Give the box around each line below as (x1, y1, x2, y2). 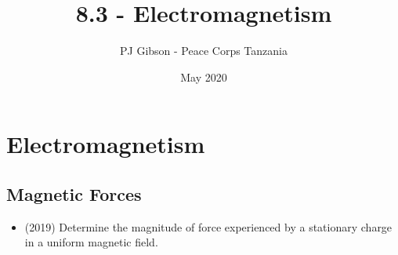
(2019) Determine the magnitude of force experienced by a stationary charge (24, 218, 393, 235)
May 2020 (180, 68, 227, 85)
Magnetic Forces (6, 181, 142, 206)
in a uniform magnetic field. (24, 234, 158, 250)
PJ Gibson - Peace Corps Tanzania (120, 42, 288, 59)
